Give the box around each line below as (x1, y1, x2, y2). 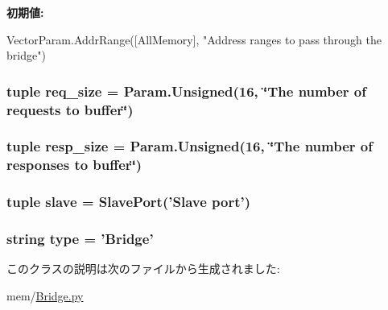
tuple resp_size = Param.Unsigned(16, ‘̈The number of (6, 136, 373, 156)
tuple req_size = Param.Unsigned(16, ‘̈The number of (6, 81, 366, 101)
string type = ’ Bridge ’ (6, 229, 154, 249)
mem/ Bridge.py (6, 287, 84, 304)
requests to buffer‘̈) (6, 99, 134, 119)
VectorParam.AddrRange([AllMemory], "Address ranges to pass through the (6, 31, 382, 48)
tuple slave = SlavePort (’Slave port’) (6, 192, 251, 212)
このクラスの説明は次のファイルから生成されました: (6, 260, 280, 277)
